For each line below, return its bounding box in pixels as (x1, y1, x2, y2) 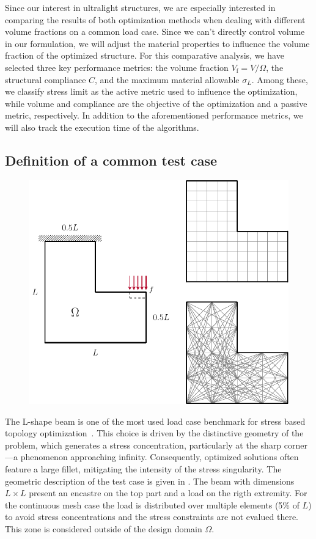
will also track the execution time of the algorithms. (5, 120, 199, 133)
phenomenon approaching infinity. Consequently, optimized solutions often (20, 450, 299, 463)
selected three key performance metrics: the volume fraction (5, 61, 229, 73)
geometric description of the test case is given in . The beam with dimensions (5, 474, 295, 487)
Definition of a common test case (5, 150, 218, 169)
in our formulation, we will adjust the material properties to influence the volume (5, 37, 310, 50)
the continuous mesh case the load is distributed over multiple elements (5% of (5, 498, 299, 511)
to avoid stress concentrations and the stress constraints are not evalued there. (5, 510, 298, 523)
